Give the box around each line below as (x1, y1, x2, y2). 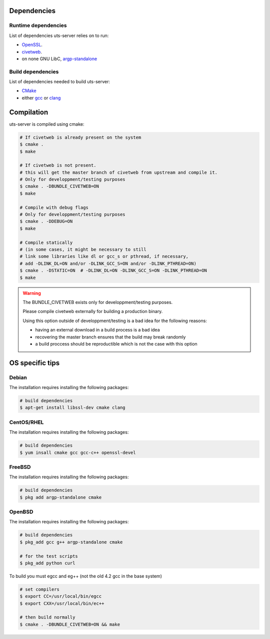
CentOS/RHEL (9, 419, 44, 426)
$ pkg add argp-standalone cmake (19, 494, 102, 500)
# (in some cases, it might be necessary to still (19, 247, 147, 252)
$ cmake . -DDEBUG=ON (19, 218, 73, 224)
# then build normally (19, 614, 75, 620)
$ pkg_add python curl (19, 560, 75, 566)
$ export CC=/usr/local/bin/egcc (19, 593, 102, 599)
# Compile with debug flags (19, 204, 88, 210)
